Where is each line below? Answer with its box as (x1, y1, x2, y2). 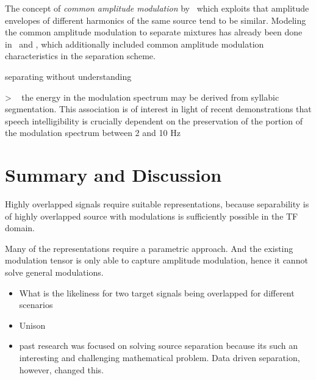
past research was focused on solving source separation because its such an (19, 339, 298, 352)
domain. (5, 221, 35, 234)
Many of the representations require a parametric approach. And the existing (5, 242, 293, 254)
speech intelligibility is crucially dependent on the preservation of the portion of (5, 114, 303, 127)
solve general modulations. (5, 266, 104, 279)
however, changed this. (19, 363, 104, 376)
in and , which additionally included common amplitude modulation (5, 37, 264, 50)
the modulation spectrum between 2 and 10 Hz (5, 126, 181, 139)
